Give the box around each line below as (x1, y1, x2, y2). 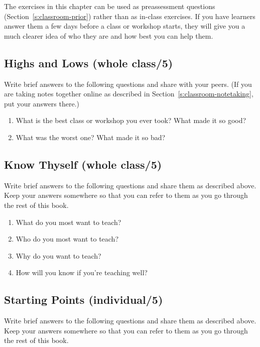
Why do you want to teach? (16, 250, 101, 261)
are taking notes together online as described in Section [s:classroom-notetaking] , (4, 88, 253, 99)
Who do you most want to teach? (16, 234, 119, 244)
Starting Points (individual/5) (4, 292, 163, 307)
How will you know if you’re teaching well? (16, 267, 148, 278)
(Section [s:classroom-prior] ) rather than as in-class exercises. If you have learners (4, 11, 255, 21)
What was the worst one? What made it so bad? (16, 132, 166, 142)
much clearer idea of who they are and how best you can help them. (4, 30, 213, 41)
